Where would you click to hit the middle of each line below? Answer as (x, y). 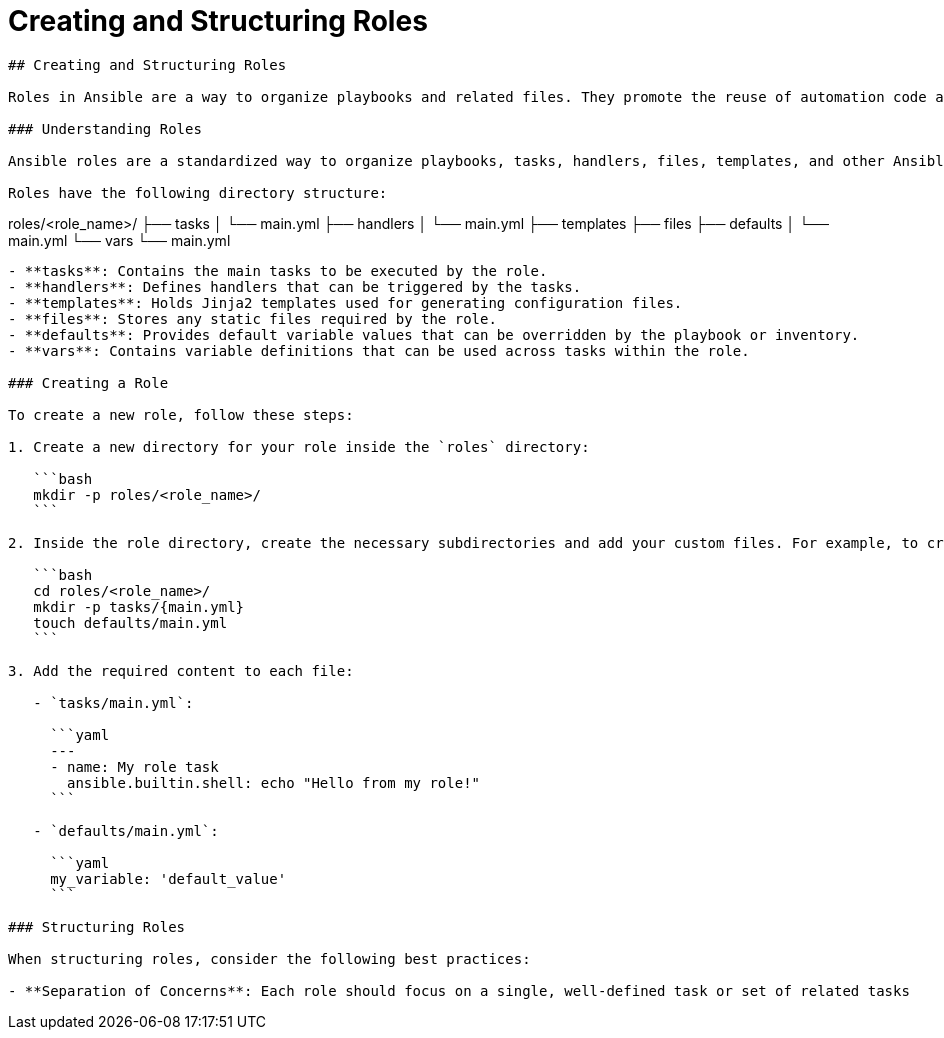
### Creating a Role (88, 382)
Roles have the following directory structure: (198, 192)
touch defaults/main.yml (130, 622)
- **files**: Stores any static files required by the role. (252, 318)
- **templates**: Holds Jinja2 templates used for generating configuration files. (345, 302)
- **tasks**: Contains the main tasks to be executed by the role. (278, 270)
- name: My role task (134, 766)
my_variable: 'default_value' (168, 878)
